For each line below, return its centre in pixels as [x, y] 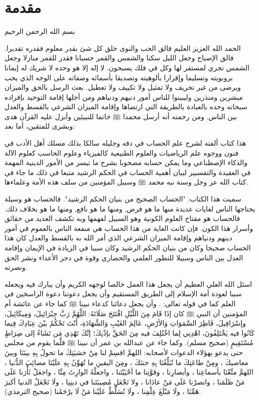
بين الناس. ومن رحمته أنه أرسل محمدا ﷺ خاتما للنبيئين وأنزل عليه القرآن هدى [121, 116]
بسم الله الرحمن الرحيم [40, 31]
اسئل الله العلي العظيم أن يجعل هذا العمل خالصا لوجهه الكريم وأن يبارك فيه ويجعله [129, 284]
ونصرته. [16, 267]
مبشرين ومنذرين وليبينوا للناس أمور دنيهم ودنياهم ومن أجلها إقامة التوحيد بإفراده [124, 97]
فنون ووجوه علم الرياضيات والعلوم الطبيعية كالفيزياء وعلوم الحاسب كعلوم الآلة [122, 152]
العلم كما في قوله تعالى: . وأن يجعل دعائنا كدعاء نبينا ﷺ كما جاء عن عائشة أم [120, 303]
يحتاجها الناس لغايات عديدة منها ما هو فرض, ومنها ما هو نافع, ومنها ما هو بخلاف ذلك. [130, 208]
